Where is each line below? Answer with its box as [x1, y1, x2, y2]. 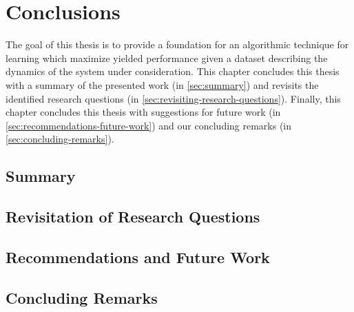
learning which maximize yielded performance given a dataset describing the [6, 50, 328, 65]
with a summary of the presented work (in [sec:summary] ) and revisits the [6, 77, 319, 92]
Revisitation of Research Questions [6, 206, 260, 227]
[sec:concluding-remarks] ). [6, 132, 114, 146]
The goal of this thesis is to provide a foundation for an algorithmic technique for [6, 37, 349, 52]
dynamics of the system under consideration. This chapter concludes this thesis [6, 64, 340, 79]
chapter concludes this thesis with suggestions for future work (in [6, 105, 281, 119]
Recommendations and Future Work [6, 246, 270, 267]
